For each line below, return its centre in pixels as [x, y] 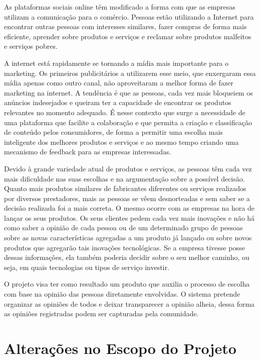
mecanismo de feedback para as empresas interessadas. [88, 152]
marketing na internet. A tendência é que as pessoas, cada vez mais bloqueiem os [128, 92]
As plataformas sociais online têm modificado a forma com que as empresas [120, 7]
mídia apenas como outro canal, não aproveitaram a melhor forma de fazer [119, 83]
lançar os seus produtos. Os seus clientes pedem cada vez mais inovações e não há [129, 217]
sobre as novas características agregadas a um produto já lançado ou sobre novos [128, 238]
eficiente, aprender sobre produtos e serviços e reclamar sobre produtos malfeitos [128, 36]
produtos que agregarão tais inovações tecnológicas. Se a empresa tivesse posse [124, 247]
